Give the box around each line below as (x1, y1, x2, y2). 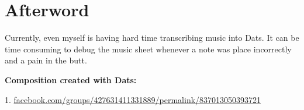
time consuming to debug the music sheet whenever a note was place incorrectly (5, 42, 292, 55)
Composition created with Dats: (5, 73, 137, 86)
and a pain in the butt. (5, 54, 87, 66)
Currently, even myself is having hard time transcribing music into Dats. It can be (5, 31, 299, 44)
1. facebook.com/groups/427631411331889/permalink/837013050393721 (5, 93, 261, 105)
